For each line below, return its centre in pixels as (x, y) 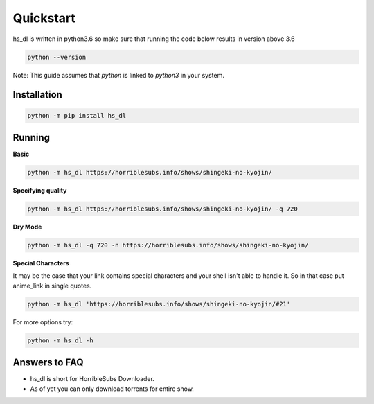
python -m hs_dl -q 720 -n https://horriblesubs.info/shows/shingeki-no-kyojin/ (168, 245)
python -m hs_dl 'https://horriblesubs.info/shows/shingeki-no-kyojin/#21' (159, 304)
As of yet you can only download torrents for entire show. (112, 389)
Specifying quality (40, 190)
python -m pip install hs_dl (77, 115)
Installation (37, 95)
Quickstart (44, 18)
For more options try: (43, 322)
